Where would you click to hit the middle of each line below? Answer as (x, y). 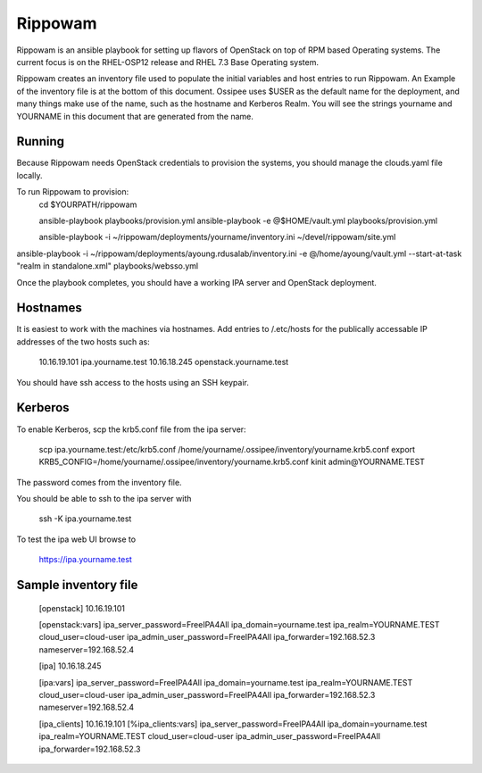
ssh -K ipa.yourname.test (85, 519)
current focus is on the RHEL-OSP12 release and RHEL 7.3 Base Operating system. (167, 62)
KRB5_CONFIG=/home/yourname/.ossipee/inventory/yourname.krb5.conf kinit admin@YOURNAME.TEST (232, 462)
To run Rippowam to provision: (73, 192)
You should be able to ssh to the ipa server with (104, 499)
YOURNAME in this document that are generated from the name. (135, 116)
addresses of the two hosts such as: (83, 341)
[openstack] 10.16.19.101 (82, 608)
